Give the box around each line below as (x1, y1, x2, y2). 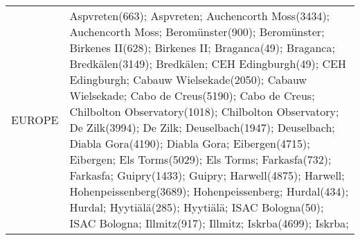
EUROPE (11, 111, 59, 128)
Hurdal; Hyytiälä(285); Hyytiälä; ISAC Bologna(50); (69, 199, 324, 215)
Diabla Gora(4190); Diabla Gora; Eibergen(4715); (69, 135, 310, 151)
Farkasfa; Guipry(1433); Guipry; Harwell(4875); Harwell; (69, 167, 345, 183)
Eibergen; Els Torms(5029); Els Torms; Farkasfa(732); (69, 151, 332, 167)
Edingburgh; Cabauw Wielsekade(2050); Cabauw (69, 71, 307, 87)
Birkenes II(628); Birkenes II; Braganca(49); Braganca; (69, 40, 335, 55)
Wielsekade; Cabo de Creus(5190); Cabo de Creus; (69, 87, 315, 103)
